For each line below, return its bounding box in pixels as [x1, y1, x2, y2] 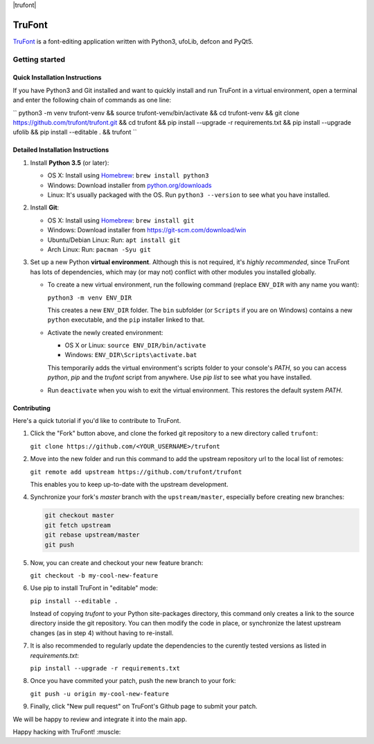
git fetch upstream [44, 521, 111, 529]
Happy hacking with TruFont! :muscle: [12, 727, 121, 736]
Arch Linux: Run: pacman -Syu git [47, 245, 152, 253]
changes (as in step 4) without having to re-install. [30, 628, 174, 637]
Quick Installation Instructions [12, 73, 102, 82]
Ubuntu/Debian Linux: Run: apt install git [47, 236, 181, 244]
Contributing [12, 404, 51, 412]
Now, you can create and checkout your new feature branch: [30, 558, 204, 566]
